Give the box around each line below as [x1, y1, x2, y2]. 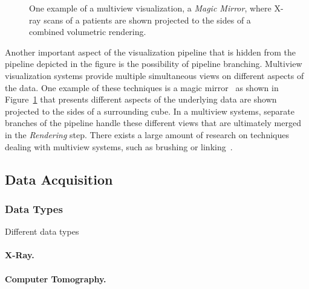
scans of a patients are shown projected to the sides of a [44, 13, 251, 26]
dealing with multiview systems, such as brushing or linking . [5, 140, 233, 153]
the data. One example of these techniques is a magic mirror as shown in [5, 81, 279, 94]
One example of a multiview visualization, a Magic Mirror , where [29, 2, 272, 14]
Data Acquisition [5, 170, 113, 188]
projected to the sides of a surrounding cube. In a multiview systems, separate [5, 104, 295, 117]
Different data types [5, 225, 79, 238]
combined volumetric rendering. [29, 25, 146, 38]
